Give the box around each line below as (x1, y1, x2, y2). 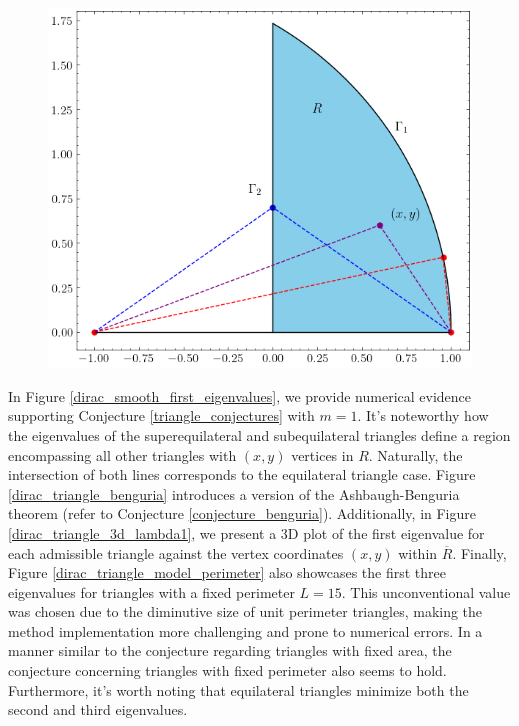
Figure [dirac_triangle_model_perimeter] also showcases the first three (8, 562, 446, 583)
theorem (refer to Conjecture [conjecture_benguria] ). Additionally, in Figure (8, 503, 476, 524)
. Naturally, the (368, 444, 463, 465)
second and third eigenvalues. (8, 699, 188, 720)
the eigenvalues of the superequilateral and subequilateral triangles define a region (8, 424, 511, 445)
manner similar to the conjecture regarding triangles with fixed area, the (8, 640, 452, 661)
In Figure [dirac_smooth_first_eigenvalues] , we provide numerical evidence (8, 385, 472, 406)
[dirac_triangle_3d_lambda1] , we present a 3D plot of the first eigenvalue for (8, 522, 485, 543)
